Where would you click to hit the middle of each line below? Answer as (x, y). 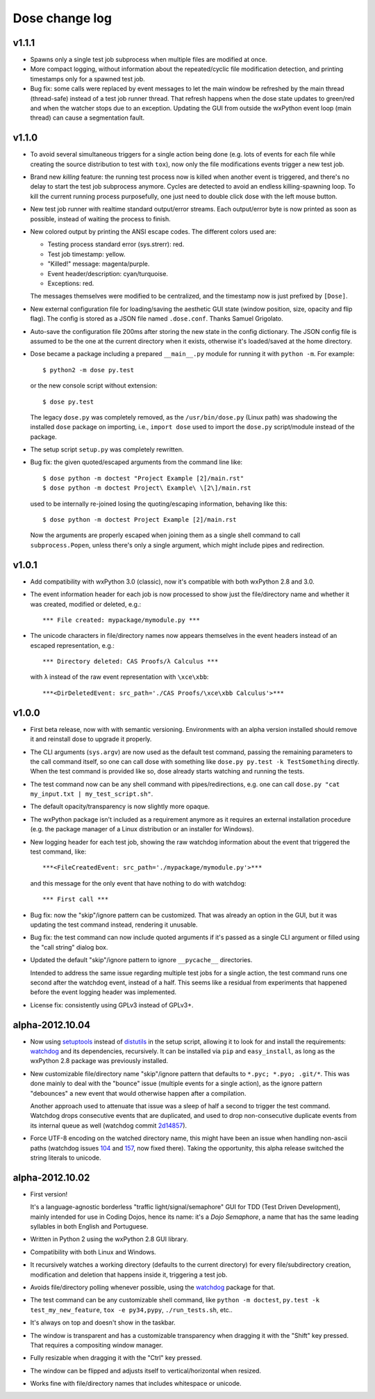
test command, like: (58, 852)
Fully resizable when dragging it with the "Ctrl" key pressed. (116, 1358)
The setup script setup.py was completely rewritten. (107, 449)
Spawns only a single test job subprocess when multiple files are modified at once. (149, 60)
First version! (49, 1194)
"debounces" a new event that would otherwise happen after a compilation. (138, 1093)
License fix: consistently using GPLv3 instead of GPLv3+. (112, 1005)
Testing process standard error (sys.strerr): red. (116, 244)
